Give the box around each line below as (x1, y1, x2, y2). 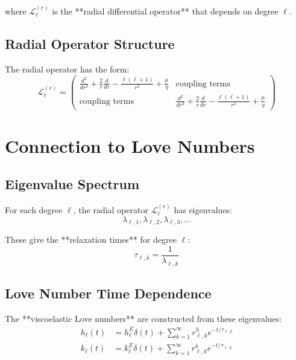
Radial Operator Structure (5, 34, 175, 53)
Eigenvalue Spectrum (5, 175, 140, 193)
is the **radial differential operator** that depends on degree (52, 4, 279, 17)
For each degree (5, 204, 63, 216)
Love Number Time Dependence (5, 284, 212, 303)
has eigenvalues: (174, 204, 233, 216)
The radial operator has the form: (5, 62, 130, 75)
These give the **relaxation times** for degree (5, 233, 177, 246)
